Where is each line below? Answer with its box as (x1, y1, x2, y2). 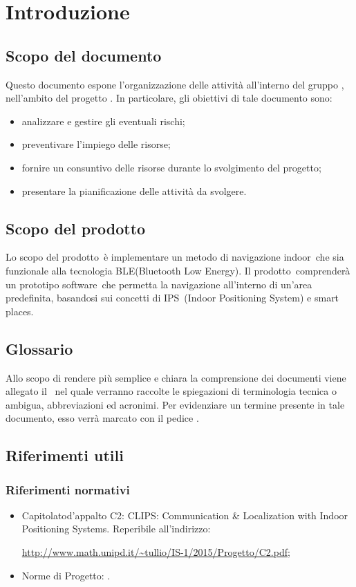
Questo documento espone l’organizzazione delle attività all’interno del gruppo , (6, 77, 344, 91)
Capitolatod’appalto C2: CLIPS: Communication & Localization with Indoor (21, 507, 348, 522)
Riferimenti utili (6, 445, 124, 466)
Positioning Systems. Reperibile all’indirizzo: (21, 521, 211, 536)
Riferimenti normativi (6, 481, 130, 498)
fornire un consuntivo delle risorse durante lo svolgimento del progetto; (21, 160, 321, 174)
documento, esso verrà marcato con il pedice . (6, 411, 199, 425)
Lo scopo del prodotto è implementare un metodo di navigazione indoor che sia (6, 250, 344, 264)
